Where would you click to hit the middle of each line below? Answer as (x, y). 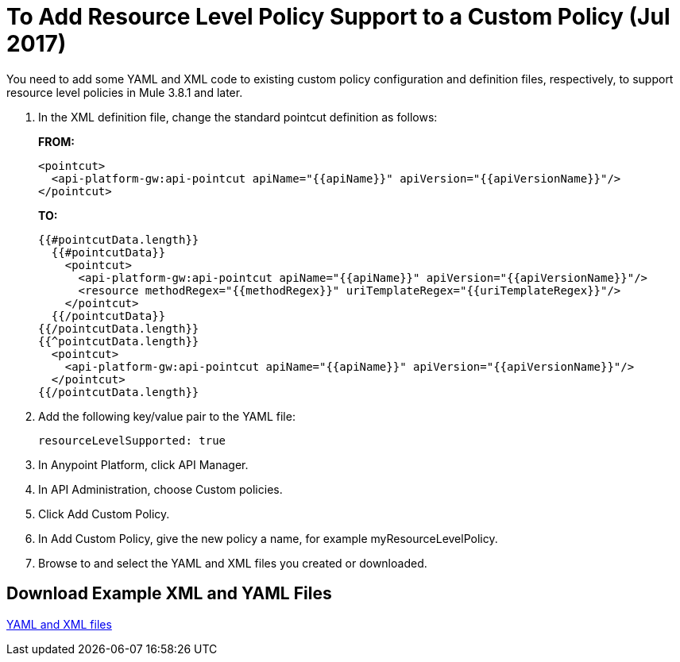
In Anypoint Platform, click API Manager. (143, 464)
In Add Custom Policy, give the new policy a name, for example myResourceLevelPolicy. (268, 538)
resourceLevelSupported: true (132, 440)
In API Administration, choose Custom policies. (160, 489)
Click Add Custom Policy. (104, 514)
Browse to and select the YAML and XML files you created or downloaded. (233, 563)
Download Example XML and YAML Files (169, 594)
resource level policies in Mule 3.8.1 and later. (125, 92)
